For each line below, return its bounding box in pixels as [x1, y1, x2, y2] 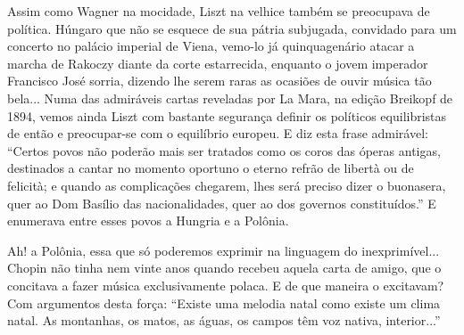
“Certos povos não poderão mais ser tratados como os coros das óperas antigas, [7, 141, 441, 159]
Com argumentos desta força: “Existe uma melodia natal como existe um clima [7, 293, 441, 312]
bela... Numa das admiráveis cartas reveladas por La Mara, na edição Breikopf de [7, 88, 453, 107]
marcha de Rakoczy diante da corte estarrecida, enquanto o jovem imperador [7, 53, 428, 72]
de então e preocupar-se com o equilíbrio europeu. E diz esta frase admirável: [7, 124, 428, 143]
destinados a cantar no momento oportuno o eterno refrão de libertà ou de [7, 159, 414, 177]
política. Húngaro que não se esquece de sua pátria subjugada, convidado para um [7, 19, 457, 37]
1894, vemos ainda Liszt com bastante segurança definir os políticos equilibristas [7, 106, 447, 125]
